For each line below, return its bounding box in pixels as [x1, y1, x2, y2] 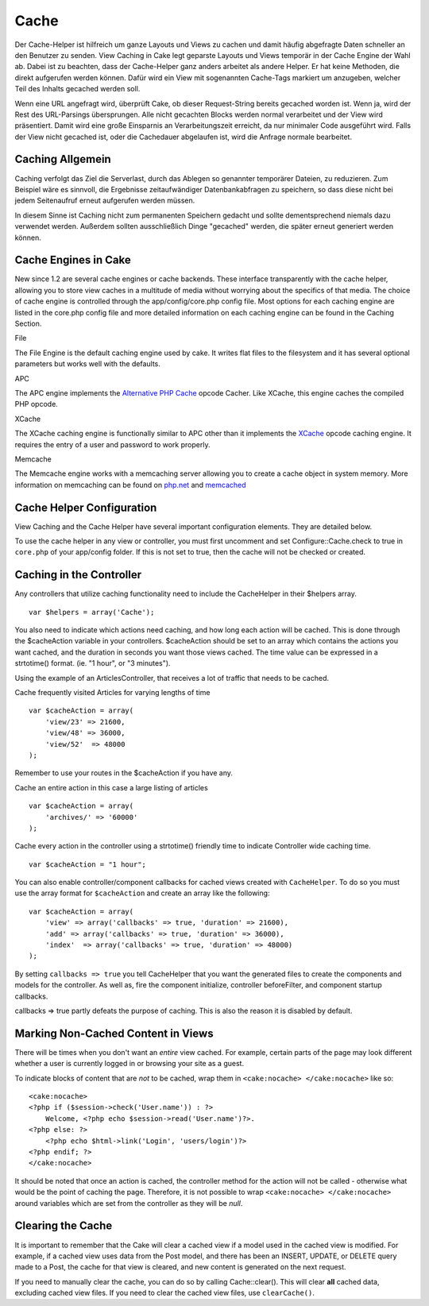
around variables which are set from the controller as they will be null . [14, 1198, 243, 1207]
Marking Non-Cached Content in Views [14, 1026, 214, 1040]
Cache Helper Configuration [14, 500, 157, 514]
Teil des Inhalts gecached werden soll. [14, 84, 141, 94]
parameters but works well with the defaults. [14, 359, 160, 369]
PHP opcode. [14, 400, 59, 409]
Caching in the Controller [14, 568, 142, 582]
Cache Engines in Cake [14, 253, 131, 267]
